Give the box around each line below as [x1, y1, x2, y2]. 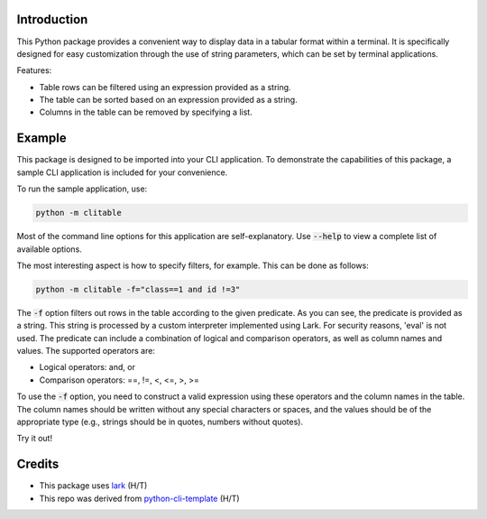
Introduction [16, 12, 88, 27]
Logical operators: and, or [39, 362, 135, 373]
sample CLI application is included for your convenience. [16, 167, 228, 178]
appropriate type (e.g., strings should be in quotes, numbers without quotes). [16, 416, 304, 427]
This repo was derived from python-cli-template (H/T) [39, 493, 240, 504]
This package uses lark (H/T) [39, 480, 148, 491]
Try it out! [16, 433, 53, 444]
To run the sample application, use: [16, 183, 148, 194]
